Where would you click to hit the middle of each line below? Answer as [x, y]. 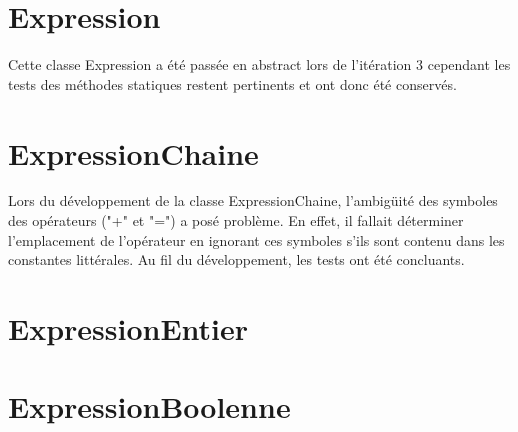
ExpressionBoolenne [149, 406]
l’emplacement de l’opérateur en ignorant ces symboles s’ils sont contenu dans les [256, 239]
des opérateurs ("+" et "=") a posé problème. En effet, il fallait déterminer [236, 220]
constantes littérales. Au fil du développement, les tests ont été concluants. [236, 259]
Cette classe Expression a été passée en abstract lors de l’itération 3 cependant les [259, 64]
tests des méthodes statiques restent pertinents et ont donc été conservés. [232, 83]
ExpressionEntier [128, 328]
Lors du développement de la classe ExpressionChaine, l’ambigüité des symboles [253, 200]
